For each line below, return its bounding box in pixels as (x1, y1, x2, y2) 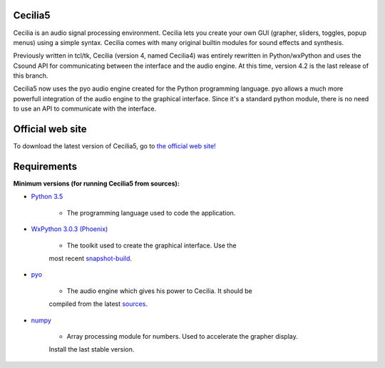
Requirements (13, 160, 78, 173)
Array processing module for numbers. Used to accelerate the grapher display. (66, 332, 299, 340)
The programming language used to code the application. (66, 208, 236, 217)
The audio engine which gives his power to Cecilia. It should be (66, 286, 252, 295)
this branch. (13, 71, 48, 80)
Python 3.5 (31, 193, 63, 201)
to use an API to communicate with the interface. (13, 104, 157, 113)
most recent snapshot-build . (48, 254, 132, 263)
